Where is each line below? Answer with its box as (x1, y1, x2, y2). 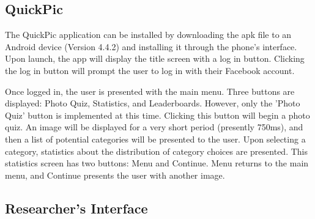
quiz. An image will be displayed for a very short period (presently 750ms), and (5, 121, 303, 133)
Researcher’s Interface (5, 198, 148, 217)
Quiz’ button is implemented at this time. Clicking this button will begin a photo (5, 108, 310, 121)
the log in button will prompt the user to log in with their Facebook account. (5, 64, 295, 76)
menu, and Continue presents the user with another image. (5, 168, 225, 181)
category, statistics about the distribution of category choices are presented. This (5, 144, 308, 157)
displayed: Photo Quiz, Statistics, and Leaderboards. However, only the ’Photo (5, 97, 300, 109)
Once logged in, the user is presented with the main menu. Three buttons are (5, 84, 295, 97)
